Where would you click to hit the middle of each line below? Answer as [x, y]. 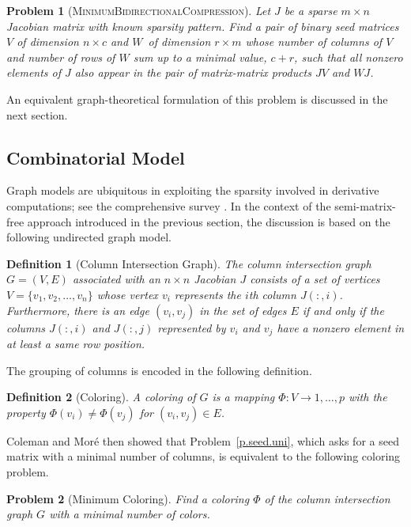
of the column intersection [327, 498]
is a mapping [243, 397]
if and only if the [343, 310]
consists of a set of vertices [315, 279]
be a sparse [311, 10]
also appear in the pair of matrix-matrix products [193, 72]
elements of [34, 72]
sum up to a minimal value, [200, 57]
